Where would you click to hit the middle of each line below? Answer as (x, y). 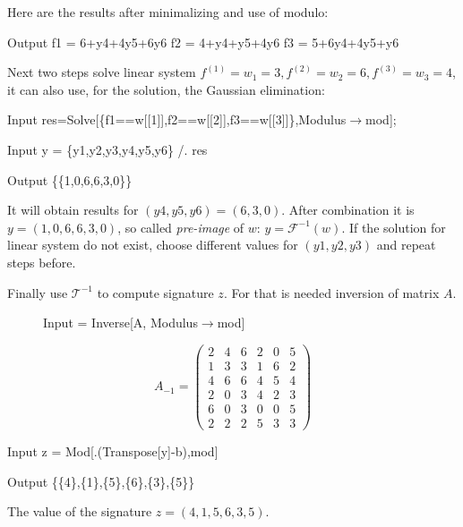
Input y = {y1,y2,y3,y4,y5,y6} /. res (107, 149)
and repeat (406, 245)
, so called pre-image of (181, 227)
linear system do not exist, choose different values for (153, 245)
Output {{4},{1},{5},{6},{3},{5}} (101, 481)
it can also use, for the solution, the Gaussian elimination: (166, 89)
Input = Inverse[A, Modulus (120, 323)
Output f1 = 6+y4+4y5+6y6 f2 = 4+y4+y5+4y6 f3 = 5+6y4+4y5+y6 (203, 42)
